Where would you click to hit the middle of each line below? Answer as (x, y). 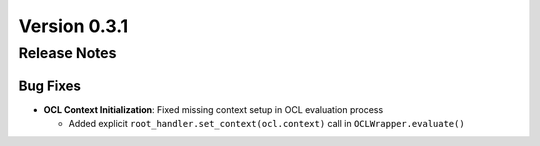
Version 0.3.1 (73, 26)
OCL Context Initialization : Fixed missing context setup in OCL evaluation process (213, 109)
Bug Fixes (50, 85)
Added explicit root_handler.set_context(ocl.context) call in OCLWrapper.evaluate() (266, 124)
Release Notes (67, 53)
